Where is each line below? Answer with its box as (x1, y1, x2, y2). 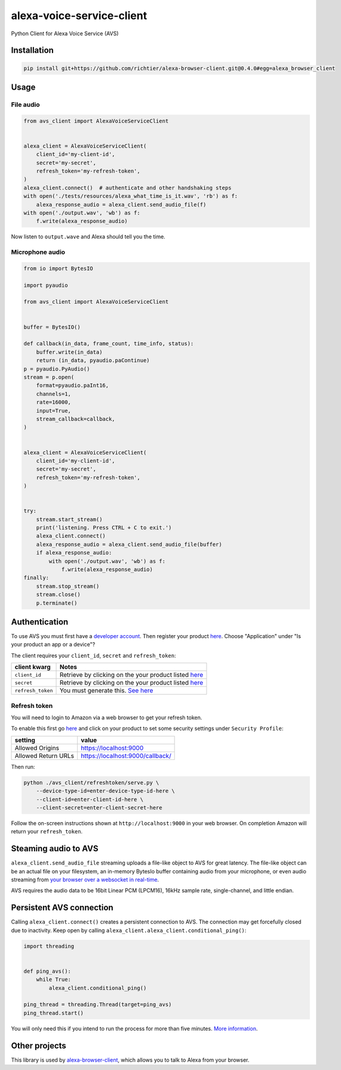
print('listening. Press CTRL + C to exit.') (36, 525, 172, 531)
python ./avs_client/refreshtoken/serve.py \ (23, 779, 159, 786)
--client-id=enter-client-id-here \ (36, 796, 143, 803)
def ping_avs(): (23, 968, 72, 974)
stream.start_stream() (36, 516, 103, 523)
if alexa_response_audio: (36, 550, 112, 556)
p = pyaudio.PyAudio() (23, 365, 90, 372)
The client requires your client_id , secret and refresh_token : (11, 652, 176, 659)
